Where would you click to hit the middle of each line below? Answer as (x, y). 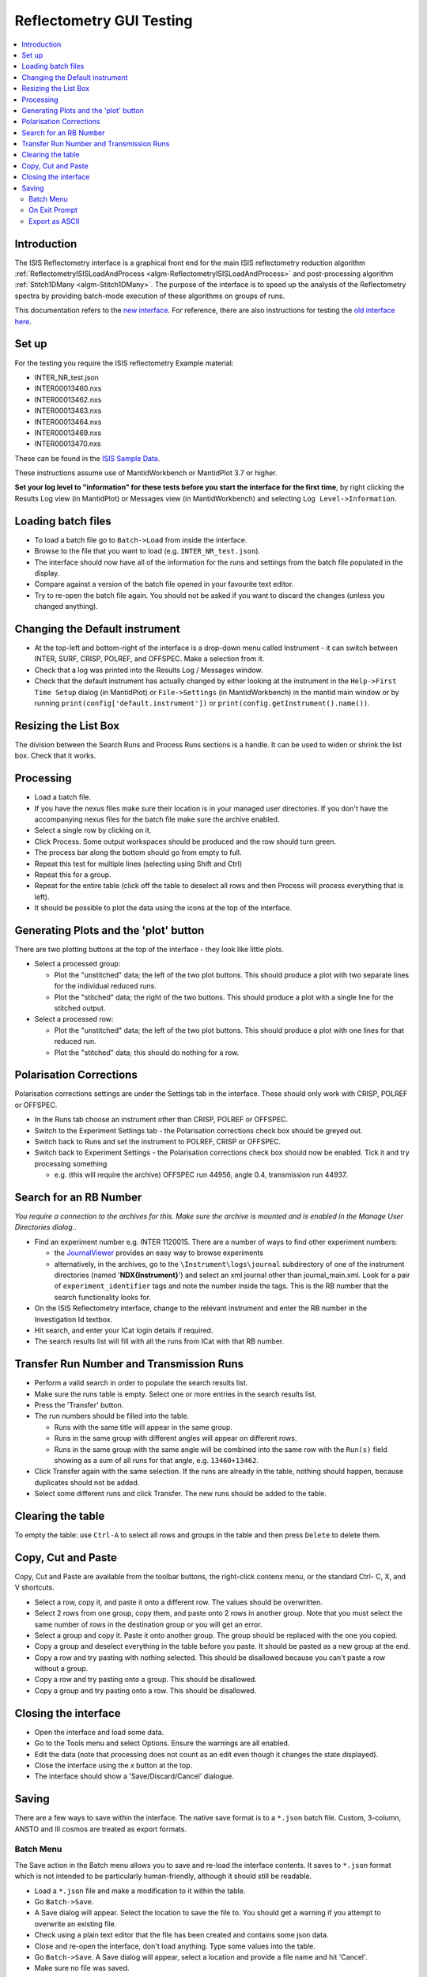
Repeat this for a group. (73, 875)
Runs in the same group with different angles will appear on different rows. (176, 1438)
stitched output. (80, 1007)
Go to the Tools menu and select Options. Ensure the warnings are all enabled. (162, 1743)
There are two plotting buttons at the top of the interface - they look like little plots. (149, 949)
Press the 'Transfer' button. (79, 1405)
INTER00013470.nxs (68, 444)
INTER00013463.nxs (68, 410)
